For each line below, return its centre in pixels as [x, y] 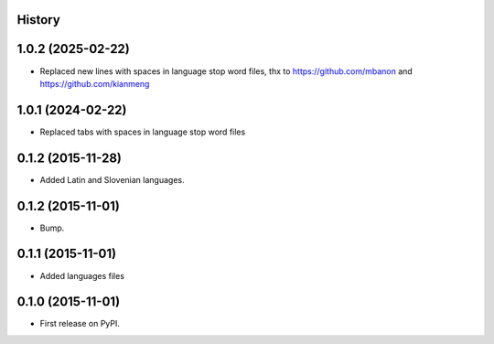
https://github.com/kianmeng [95, 83]
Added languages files [82, 275]
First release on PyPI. [80, 324]
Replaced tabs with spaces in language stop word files [143, 132]
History [39, 20]
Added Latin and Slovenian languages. [112, 179]
